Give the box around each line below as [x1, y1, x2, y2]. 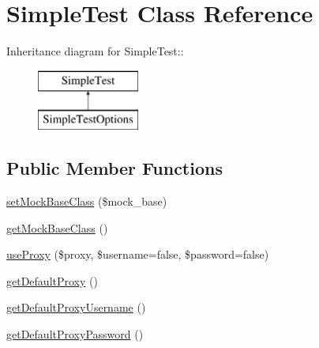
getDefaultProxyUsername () [6, 299, 146, 316]
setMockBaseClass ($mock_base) [6, 193, 167, 210]
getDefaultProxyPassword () [6, 326, 144, 342]
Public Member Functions [6, 156, 223, 180]
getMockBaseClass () [6, 219, 108, 236]
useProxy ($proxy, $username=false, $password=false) [6, 246, 269, 263]
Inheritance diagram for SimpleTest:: [6, 43, 184, 59]
